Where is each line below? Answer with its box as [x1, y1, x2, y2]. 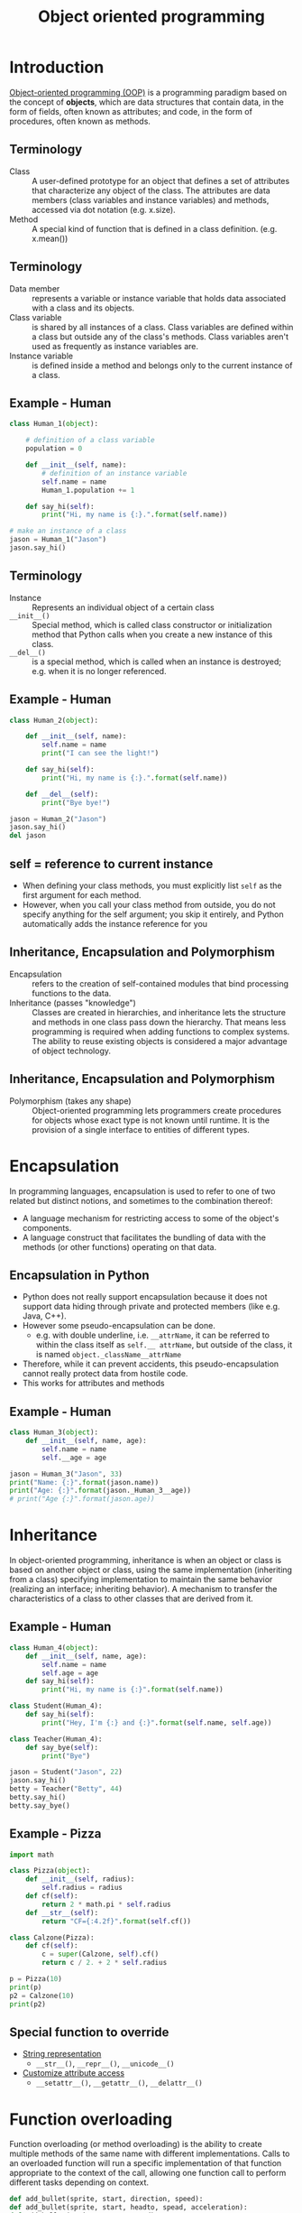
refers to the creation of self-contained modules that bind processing [32, 977, 288, 989]
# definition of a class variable [25, 436, 155, 445]
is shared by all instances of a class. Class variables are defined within [32, 321, 294, 332]
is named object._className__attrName [35, 1349, 182, 1360]
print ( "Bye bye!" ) [41, 798, 111, 807]
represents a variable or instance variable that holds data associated [32, 292, 287, 303]
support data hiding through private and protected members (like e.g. [22, 1301, 280, 1312]
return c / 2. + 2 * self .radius [41, 1958, 168, 1968]
